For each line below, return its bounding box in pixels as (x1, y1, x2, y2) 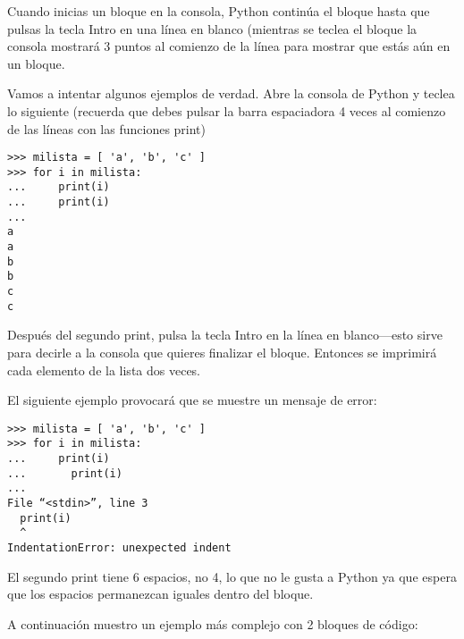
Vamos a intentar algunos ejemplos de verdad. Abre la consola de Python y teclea (7, 84, 455, 103)
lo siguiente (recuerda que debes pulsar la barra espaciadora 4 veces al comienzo (7, 101, 446, 120)
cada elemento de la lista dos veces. (7, 360, 201, 379)
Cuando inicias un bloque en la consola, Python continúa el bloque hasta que (7, 2, 430, 20)
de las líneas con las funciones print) (7, 119, 207, 138)
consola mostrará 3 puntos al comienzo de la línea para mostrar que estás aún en (7, 37, 451, 55)
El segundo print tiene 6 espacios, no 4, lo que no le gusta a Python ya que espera (7, 567, 457, 585)
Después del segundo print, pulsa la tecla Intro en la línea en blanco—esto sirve (7, 325, 443, 344)
